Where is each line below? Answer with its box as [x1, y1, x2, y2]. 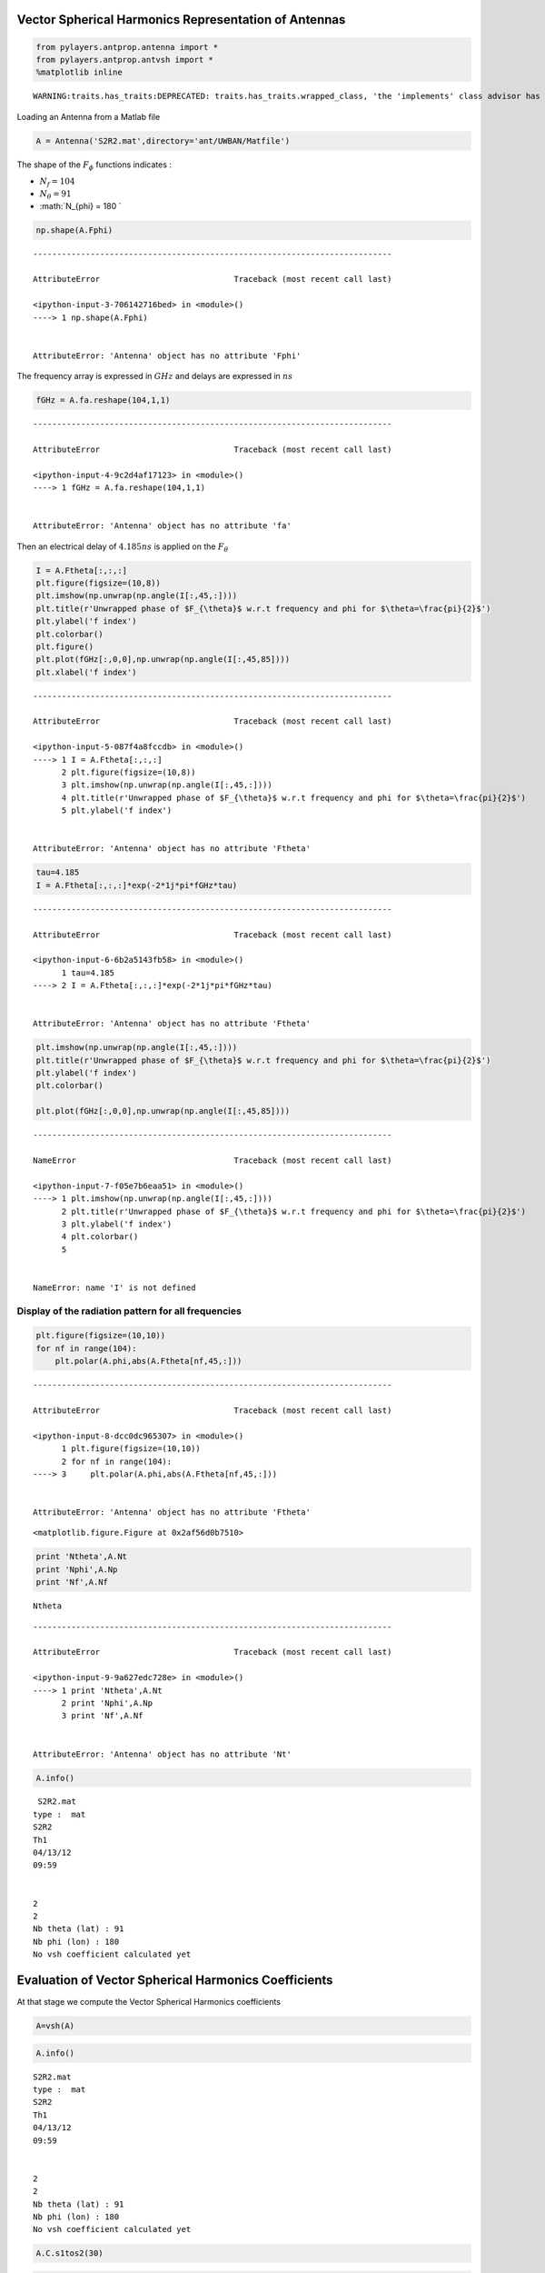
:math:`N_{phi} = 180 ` [39, 200, 122, 211]
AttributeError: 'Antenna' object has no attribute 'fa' [33, 521, 292, 531]
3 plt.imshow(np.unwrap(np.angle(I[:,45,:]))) [61, 780, 272, 790]
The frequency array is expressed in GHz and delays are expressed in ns [16, 371, 293, 382]
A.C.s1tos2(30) [35, 2248, 104, 2258]
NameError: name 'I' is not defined [33, 1282, 196, 1293]
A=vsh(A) [35, 2021, 75, 2031]
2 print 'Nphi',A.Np [61, 1697, 154, 1708]
